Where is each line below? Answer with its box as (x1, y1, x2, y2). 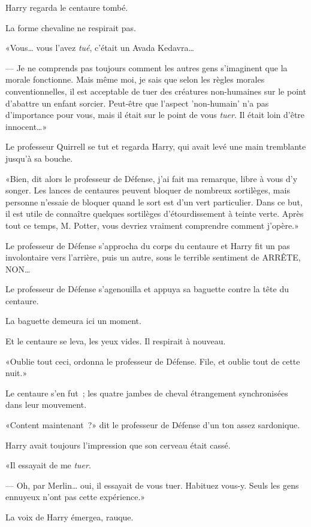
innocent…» (5, 120, 47, 132)
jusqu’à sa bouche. (5, 152, 73, 164)
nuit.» (5, 367, 28, 379)
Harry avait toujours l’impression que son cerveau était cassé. (5, 438, 231, 451)
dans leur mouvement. (5, 398, 87, 411)
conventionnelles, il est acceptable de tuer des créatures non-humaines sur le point (5, 84, 306, 97)
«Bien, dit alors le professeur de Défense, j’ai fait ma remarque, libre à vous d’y (5, 172, 298, 184)
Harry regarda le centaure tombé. (5, 1, 128, 13)
